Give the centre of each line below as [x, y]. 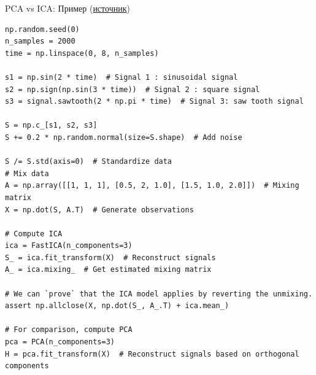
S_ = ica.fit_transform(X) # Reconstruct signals [110, 257]
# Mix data [27, 173]
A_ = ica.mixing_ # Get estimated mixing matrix [108, 270]
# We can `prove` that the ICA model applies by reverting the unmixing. [159, 294]
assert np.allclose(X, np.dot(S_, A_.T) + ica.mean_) [117, 306]
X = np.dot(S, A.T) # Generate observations [99, 210]
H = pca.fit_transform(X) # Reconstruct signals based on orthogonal [152, 354]
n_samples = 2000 [40, 41]
